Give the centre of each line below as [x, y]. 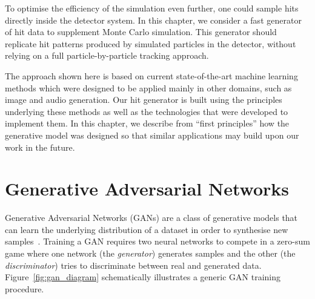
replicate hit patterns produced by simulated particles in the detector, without [151, 43]
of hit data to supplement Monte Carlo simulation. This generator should [141, 32]
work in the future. [40, 147]
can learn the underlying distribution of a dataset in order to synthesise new [147, 229]
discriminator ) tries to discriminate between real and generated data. [133, 265]
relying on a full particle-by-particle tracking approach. [107, 55]
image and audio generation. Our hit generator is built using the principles [144, 100]
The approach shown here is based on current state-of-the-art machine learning [151, 75]
